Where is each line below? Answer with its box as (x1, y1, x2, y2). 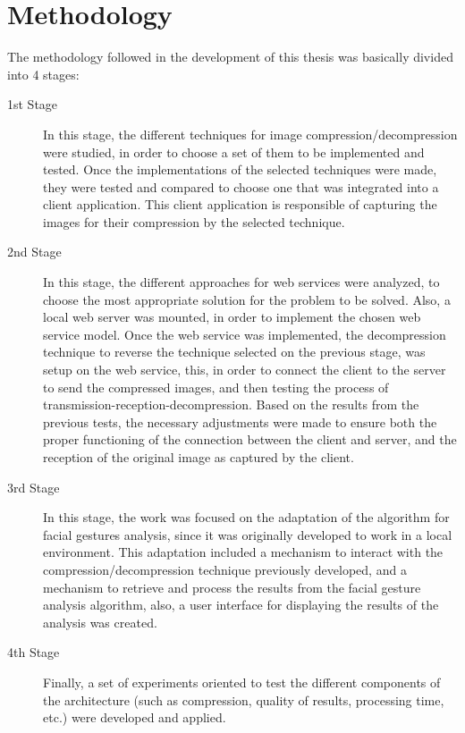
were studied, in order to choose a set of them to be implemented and (43, 142, 425, 161)
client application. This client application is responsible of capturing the (43, 195, 437, 214)
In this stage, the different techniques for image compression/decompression (43, 124, 458, 143)
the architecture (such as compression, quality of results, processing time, (43, 690, 444, 709)
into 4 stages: (7, 64, 80, 83)
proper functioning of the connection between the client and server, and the (43, 430, 457, 449)
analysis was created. (43, 612, 157, 631)
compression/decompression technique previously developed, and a (43, 560, 407, 578)
